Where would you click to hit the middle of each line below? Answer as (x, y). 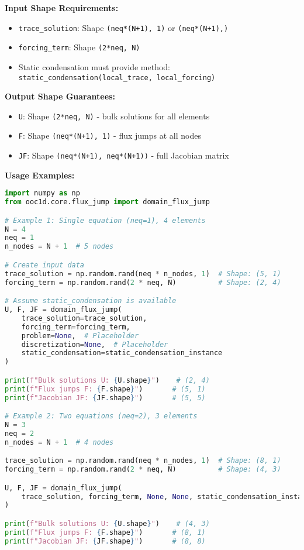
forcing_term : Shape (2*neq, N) (79, 47)
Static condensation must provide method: (94, 66)
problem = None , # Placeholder (80, 336)
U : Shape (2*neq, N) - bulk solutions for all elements (114, 116)
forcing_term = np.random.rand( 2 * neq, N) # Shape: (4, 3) (143, 470)
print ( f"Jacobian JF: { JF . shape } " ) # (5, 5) (105, 398)
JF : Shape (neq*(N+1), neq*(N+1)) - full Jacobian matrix (124, 155)
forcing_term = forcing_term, (76, 327)
